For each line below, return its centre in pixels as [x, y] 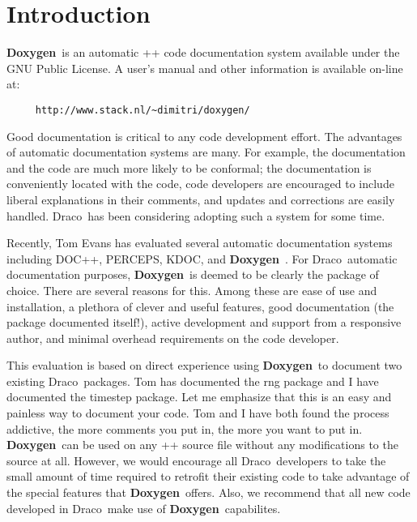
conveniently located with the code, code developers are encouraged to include [200, 184]
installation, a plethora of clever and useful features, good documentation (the [200, 306]
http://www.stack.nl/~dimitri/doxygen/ [143, 110]
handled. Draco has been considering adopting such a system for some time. [196, 215]
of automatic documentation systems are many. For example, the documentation [206, 152]
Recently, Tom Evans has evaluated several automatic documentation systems [200, 243]
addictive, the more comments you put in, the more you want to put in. [185, 428]
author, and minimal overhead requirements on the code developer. [173, 338]
